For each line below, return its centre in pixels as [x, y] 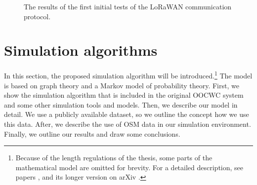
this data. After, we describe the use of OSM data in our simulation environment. [128, 124]
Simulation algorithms [81, 50]
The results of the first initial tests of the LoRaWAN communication [128, 6]
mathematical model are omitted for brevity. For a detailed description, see [129, 167]
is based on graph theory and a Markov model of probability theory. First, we [122, 85]
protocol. [37, 16]
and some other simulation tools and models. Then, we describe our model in [121, 104]
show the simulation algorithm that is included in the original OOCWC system [124, 95]
